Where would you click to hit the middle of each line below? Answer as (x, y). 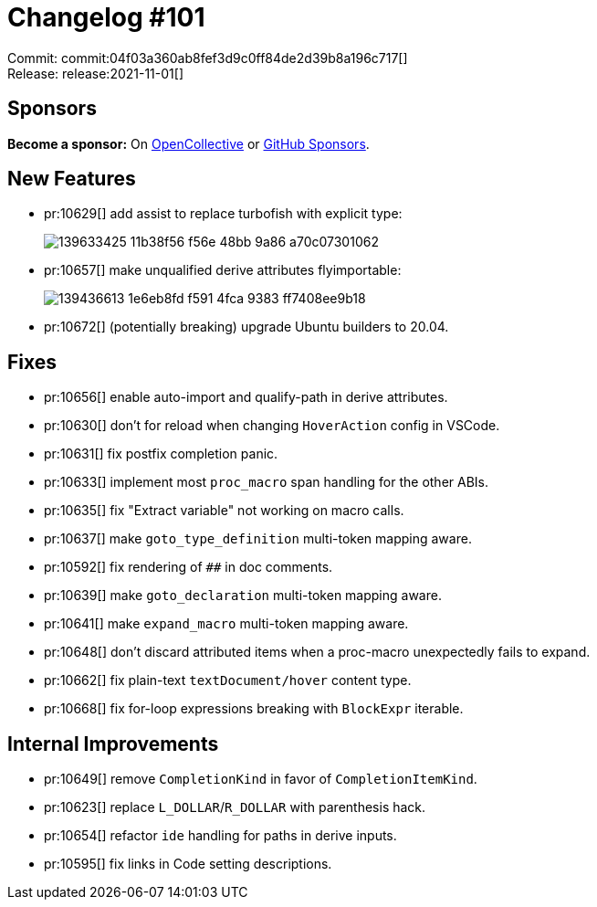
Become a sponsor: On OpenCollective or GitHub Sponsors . (189, 143)
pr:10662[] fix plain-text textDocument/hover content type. (228, 680)
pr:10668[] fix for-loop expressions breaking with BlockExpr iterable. (254, 709)
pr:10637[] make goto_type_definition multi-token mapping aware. (258, 539)
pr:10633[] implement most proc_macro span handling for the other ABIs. (267, 482)
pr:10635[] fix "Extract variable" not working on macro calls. (224, 511)
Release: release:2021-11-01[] (95, 73)
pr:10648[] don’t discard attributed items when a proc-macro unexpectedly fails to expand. (317, 652)
